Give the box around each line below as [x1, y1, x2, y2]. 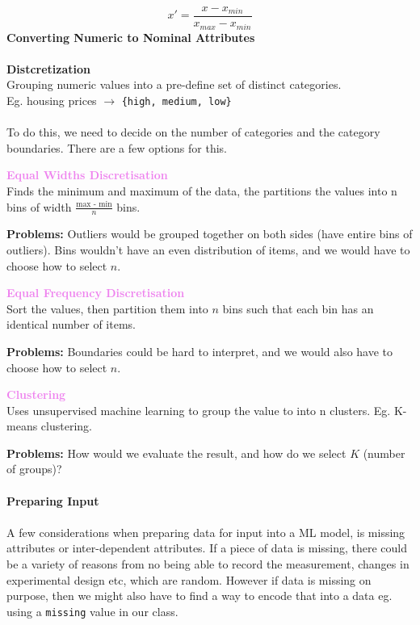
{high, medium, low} [121, 95, 232, 107]
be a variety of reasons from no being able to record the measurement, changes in [6, 556, 409, 573]
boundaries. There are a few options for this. [6, 139, 228, 156]
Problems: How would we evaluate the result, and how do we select [6, 444, 346, 461]
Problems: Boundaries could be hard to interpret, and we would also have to [6, 342, 393, 359]
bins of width [6, 198, 72, 215]
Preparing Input [6, 492, 99, 509]
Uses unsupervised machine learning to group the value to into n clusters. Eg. [6, 401, 391, 418]
